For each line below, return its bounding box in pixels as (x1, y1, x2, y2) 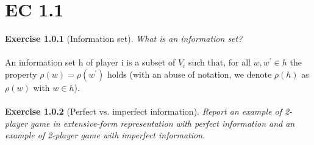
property (5, 67, 37, 80)
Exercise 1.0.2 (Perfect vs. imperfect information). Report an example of (5, 105, 282, 118)
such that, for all (188, 56, 251, 69)
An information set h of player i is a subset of (5, 56, 176, 69)
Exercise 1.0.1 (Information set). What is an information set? (5, 32, 243, 45)
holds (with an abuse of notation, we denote (107, 67, 272, 80)
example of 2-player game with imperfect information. (5, 129, 205, 141)
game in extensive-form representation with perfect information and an (30, 116, 295, 129)
